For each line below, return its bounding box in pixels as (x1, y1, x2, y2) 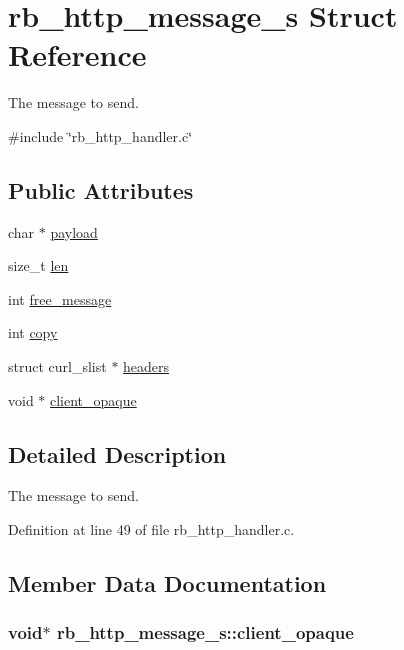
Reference (8, 34, 147, 75)
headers (123, 356, 170, 377)
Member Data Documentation (8, 568, 327, 599)
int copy (8, 322, 58, 343)
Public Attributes (8, 174, 194, 205)
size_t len (8, 255, 69, 276)
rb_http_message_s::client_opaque (56, 620, 354, 645)
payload (50, 221, 98, 242)
